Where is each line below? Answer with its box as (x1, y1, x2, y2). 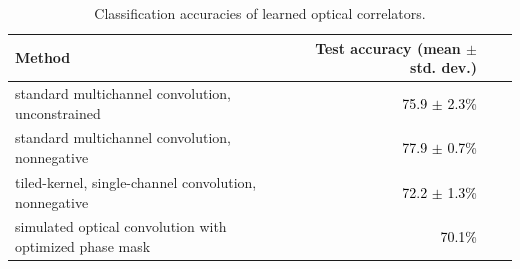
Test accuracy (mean (315, 37, 461, 58)
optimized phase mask (15, 235, 151, 256)
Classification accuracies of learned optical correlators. (94, 3, 426, 23)
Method (15, 47, 71, 68)
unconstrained (15, 102, 101, 123)
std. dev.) (410, 57, 477, 78)
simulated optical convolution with (15, 216, 227, 237)
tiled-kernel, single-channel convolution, (15, 171, 257, 192)
